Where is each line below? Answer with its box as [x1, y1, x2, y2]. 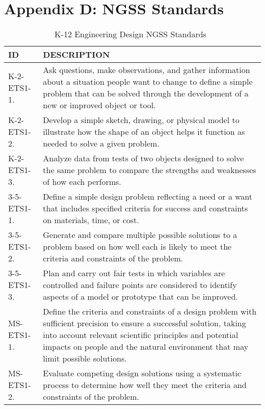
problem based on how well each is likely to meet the [43, 240, 232, 253]
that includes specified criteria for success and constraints [43, 202, 248, 214]
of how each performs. [43, 176, 121, 188]
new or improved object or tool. [43, 99, 156, 111]
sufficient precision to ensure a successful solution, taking [43, 317, 246, 329]
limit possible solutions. [43, 352, 127, 365]
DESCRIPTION [43, 49, 110, 61]
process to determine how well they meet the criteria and [43, 379, 247, 391]
